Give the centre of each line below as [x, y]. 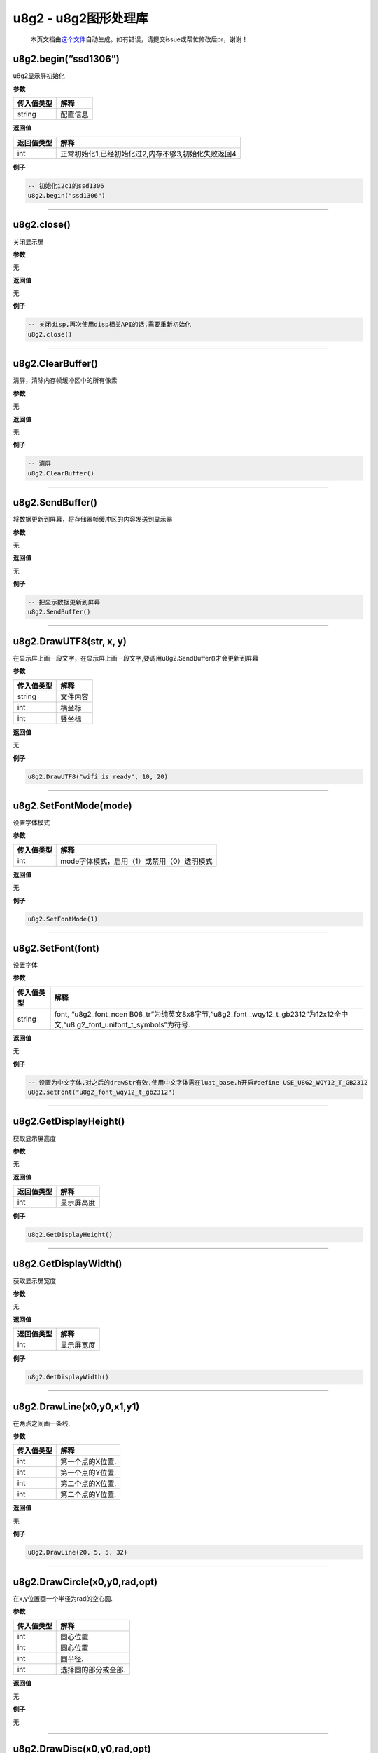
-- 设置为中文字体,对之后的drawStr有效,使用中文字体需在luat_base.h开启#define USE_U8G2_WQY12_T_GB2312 [198, 1082]
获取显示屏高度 [34, 1138]
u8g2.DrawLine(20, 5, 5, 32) [78, 1552]
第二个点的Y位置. [89, 1495]
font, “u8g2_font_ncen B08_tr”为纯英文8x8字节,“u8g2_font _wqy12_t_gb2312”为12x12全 [198, 1014]
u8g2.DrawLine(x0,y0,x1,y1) [76, 1406]
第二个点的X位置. [89, 1484]
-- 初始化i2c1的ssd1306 [66, 185]
